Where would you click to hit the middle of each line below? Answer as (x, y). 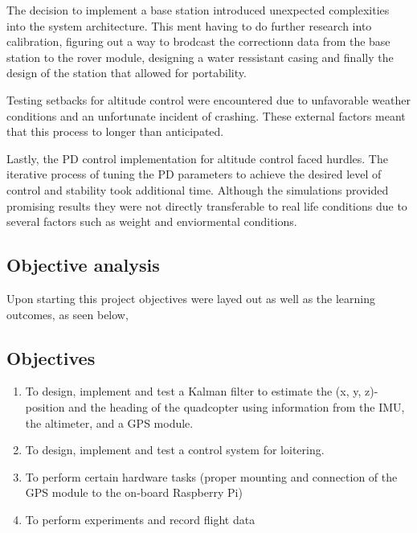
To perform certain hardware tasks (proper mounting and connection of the (211, 476)
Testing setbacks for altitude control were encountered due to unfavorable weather (208, 99)
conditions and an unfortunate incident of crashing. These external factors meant (206, 115)
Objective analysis (83, 265)
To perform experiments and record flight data (140, 519)
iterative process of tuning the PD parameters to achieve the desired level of (194, 174)
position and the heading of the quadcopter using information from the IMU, (215, 406)
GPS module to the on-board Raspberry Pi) (134, 492)
